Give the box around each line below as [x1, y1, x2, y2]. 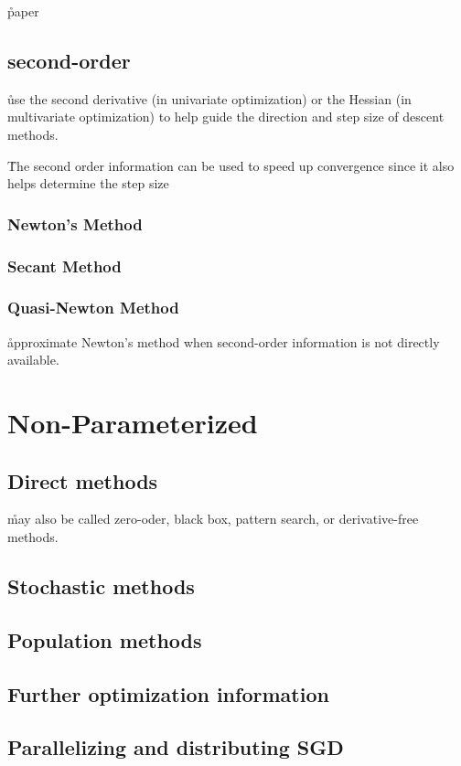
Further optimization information [7, 679, 329, 707]
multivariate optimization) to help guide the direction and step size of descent [7, 107, 445, 126]
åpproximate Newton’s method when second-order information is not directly [7, 332, 440, 351]
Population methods [7, 625, 202, 654]
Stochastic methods [7, 572, 195, 601]
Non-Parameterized [7, 404, 258, 442]
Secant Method [7, 254, 122, 277]
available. [7, 350, 59, 369]
